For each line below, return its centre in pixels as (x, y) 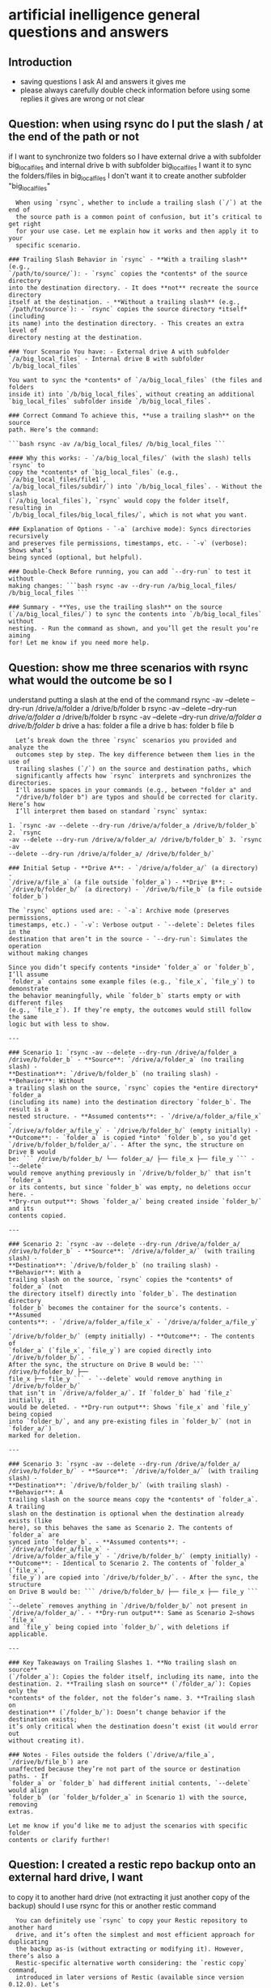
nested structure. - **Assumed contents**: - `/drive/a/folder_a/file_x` (135, 1116)
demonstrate (28, 989)
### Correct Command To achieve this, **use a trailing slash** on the (131, 416)
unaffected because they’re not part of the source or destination (125, 1769)
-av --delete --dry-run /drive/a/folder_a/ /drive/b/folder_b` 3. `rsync (135, 840)
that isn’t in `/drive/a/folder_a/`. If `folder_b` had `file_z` (121, 1393)
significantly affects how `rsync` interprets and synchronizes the (133, 776)
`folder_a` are (34, 1535)
